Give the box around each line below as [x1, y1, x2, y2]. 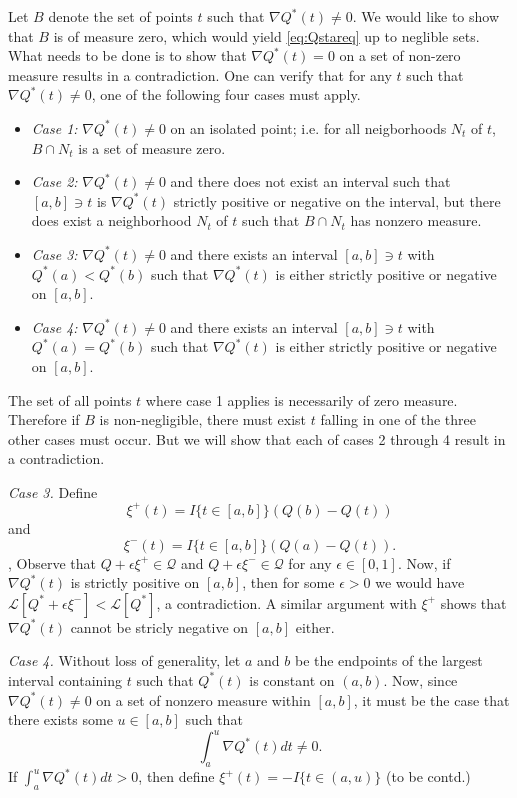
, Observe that [8, 552, 97, 573]
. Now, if [397, 552, 451, 573]
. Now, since [383, 669, 458, 690]
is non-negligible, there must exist [99, 409, 306, 430]
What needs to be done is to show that [8, 45, 247, 66]
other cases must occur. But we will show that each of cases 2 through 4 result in [8, 428, 506, 449]
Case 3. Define [8, 481, 98, 502]
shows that [440, 592, 507, 613]
